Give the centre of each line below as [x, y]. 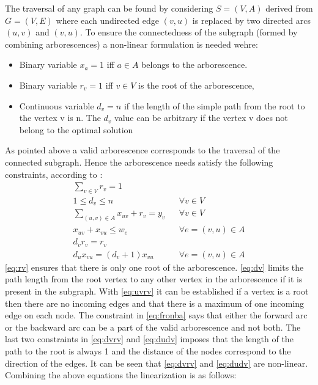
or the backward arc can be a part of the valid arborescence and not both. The [153, 327]
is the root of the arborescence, [196, 85]
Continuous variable [57, 105]
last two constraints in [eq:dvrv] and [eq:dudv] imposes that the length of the [149, 339]
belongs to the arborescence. [194, 64]
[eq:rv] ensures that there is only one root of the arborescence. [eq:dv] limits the [154, 267]
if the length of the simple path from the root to [214, 105]
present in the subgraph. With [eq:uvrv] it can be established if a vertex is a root [157, 291]
